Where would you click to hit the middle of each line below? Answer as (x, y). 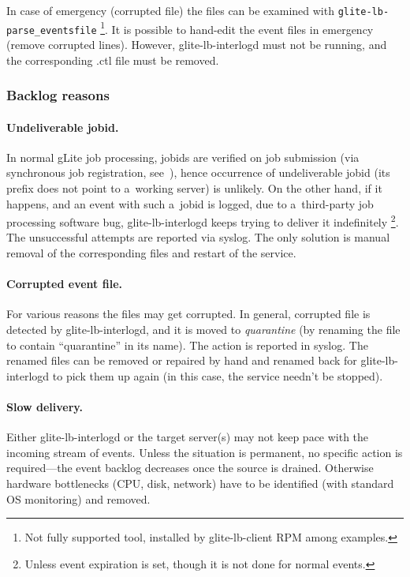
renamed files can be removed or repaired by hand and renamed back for (182, 360)
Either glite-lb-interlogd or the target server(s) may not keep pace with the (188, 437)
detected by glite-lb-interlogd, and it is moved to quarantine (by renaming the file (203, 329)
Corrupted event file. (64, 284)
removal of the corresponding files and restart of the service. (151, 253)
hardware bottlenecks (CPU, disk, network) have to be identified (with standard (200, 483)
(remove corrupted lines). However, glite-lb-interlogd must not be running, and (197, 44)
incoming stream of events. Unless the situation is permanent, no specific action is (205, 452)
